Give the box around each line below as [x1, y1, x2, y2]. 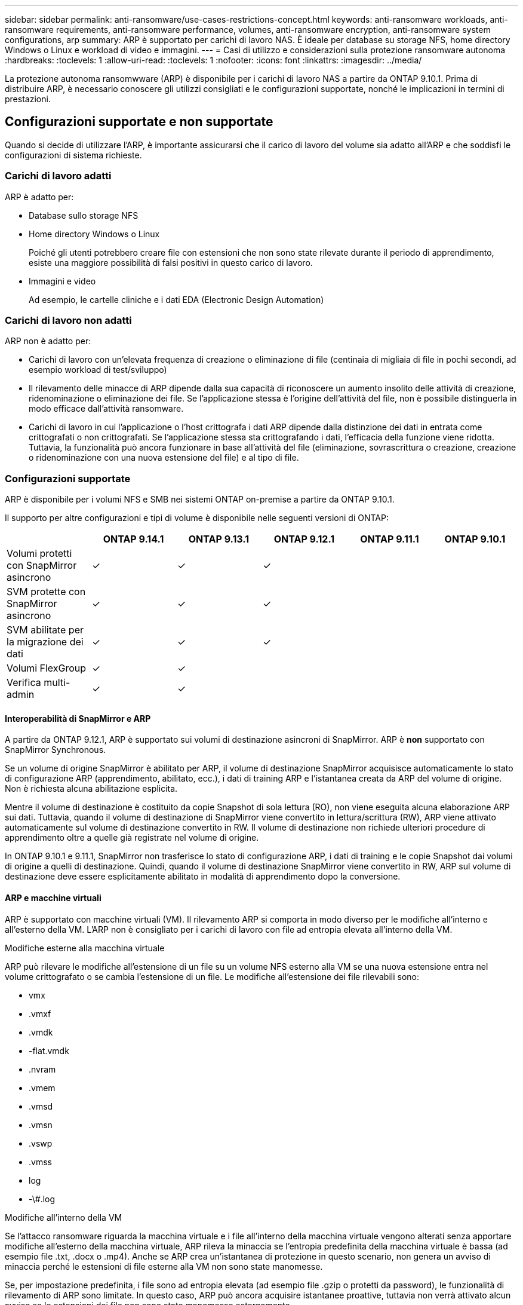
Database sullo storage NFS [29, 210, 139, 220]
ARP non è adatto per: [5, 336, 91, 347]
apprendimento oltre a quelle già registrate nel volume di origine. [5, 832, 259, 843]
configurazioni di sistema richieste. [5, 149, 142, 160]
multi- [44, 676, 70, 689]
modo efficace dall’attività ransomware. [29, 403, 184, 414]
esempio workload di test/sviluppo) [29, 364, 167, 375]
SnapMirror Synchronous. [5, 745, 106, 755]
